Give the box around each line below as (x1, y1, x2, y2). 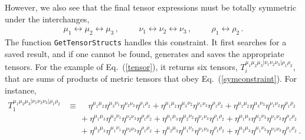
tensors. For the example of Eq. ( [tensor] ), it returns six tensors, (5, 60, 238, 72)
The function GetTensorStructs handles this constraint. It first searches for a (5, 36, 287, 48)
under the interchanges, (5, 12, 90, 25)
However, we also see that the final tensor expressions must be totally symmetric (5, 1, 297, 13)
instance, (5, 84, 37, 96)
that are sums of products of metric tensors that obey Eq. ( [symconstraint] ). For (5, 72, 297, 85)
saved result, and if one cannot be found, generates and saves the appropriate (5, 47, 284, 59)
